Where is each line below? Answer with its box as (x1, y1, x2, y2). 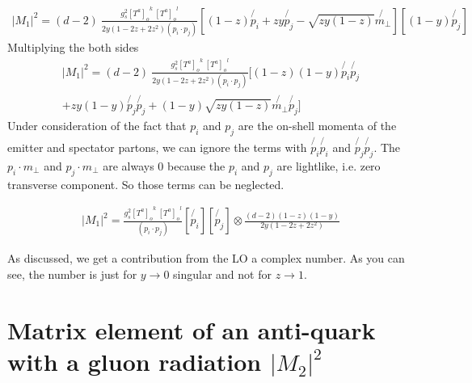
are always (103, 157, 154, 174)
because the (167, 157, 225, 174)
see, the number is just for (7, 265, 137, 282)
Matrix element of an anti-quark (7, 313, 376, 346)
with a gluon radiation (7, 344, 262, 377)
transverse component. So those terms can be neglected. (7, 175, 284, 192)
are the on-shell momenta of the (238, 116, 397, 133)
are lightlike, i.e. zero (276, 157, 381, 174)
